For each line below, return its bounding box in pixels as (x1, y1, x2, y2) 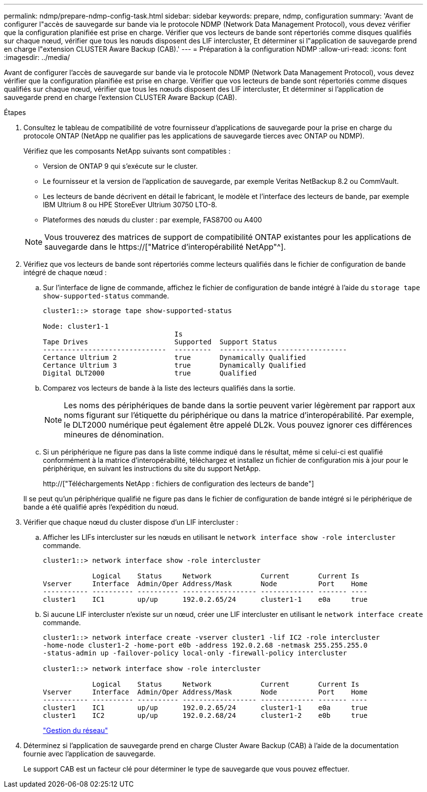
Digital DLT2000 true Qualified (43, 369, 257, 377)
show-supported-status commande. (43, 292, 169, 300)
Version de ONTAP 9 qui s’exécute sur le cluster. (43, 162, 198, 170)
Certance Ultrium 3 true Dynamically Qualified (43, 361, 306, 369)
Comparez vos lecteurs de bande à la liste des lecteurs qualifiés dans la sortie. (43, 384, 295, 392)
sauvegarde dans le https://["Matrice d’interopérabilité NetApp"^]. (44, 242, 286, 252)
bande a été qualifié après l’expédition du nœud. (23, 503, 179, 511)
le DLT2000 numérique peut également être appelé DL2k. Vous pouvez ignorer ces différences (64, 420, 412, 430)
